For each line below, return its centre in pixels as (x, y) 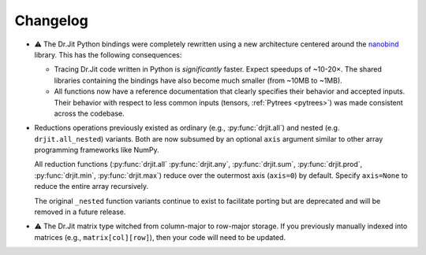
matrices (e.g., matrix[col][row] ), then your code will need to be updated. (160, 237)
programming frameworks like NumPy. (97, 150)
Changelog (51, 20)
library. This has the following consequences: (108, 54)
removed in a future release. (80, 212)
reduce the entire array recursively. (92, 187)
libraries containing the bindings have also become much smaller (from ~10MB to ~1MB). (198, 80)
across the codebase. (90, 113)
